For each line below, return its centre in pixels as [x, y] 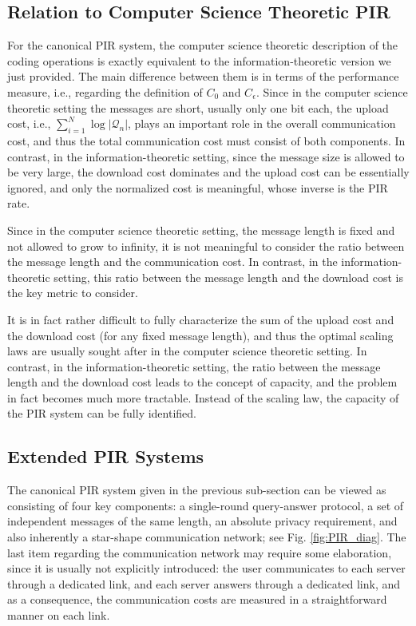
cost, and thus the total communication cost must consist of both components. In [206, 140]
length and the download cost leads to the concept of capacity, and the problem [202, 382]
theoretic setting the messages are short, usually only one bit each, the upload [198, 107]
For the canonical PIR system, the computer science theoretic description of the [203, 45]
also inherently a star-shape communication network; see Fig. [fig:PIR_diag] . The [207, 537]
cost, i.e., [29, 123]
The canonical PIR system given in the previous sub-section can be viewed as [197, 490]
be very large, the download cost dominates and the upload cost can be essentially [208, 172]
